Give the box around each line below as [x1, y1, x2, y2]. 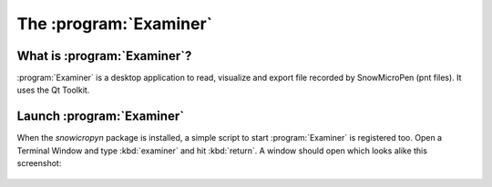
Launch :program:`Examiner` [16, 109, 185, 124]
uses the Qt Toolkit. [16, 84, 90, 95]
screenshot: [16, 158, 62, 169]
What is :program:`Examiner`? [16, 48, 192, 64]
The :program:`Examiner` [16, 14, 213, 34]
